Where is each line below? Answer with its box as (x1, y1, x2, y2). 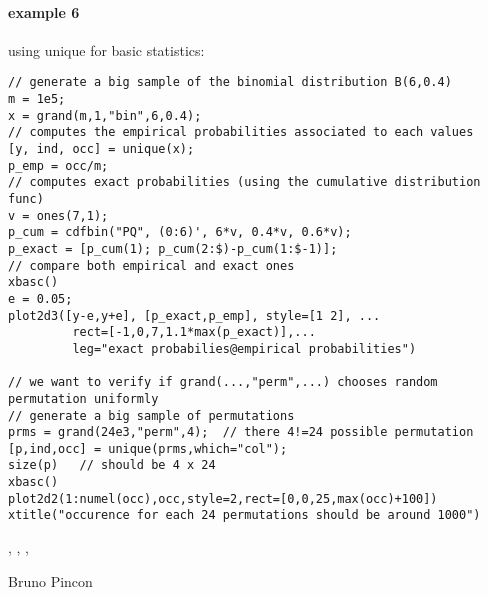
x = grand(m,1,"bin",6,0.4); (8, 108, 202, 123)
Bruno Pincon (8, 570, 93, 591)
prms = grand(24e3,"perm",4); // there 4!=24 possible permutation (8, 425, 474, 440)
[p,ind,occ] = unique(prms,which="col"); (8, 441, 288, 456)
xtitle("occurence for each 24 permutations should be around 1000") (8, 508, 481, 523)
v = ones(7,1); (8, 208, 109, 223)
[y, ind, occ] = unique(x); (8, 142, 195, 157)
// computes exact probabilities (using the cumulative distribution (8, 175, 481, 190)
